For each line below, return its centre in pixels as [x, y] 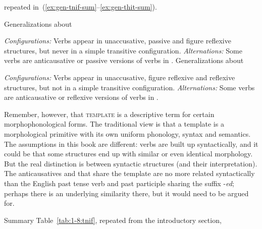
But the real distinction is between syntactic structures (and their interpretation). [131, 163]
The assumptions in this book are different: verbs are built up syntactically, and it [131, 144]
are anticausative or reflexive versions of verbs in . [81, 97]
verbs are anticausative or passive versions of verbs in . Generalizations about [124, 60]
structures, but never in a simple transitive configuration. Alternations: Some [123, 50]
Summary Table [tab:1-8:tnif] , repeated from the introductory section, [113, 220]
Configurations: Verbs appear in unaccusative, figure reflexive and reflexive [120, 77]
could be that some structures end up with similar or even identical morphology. [128, 154]
